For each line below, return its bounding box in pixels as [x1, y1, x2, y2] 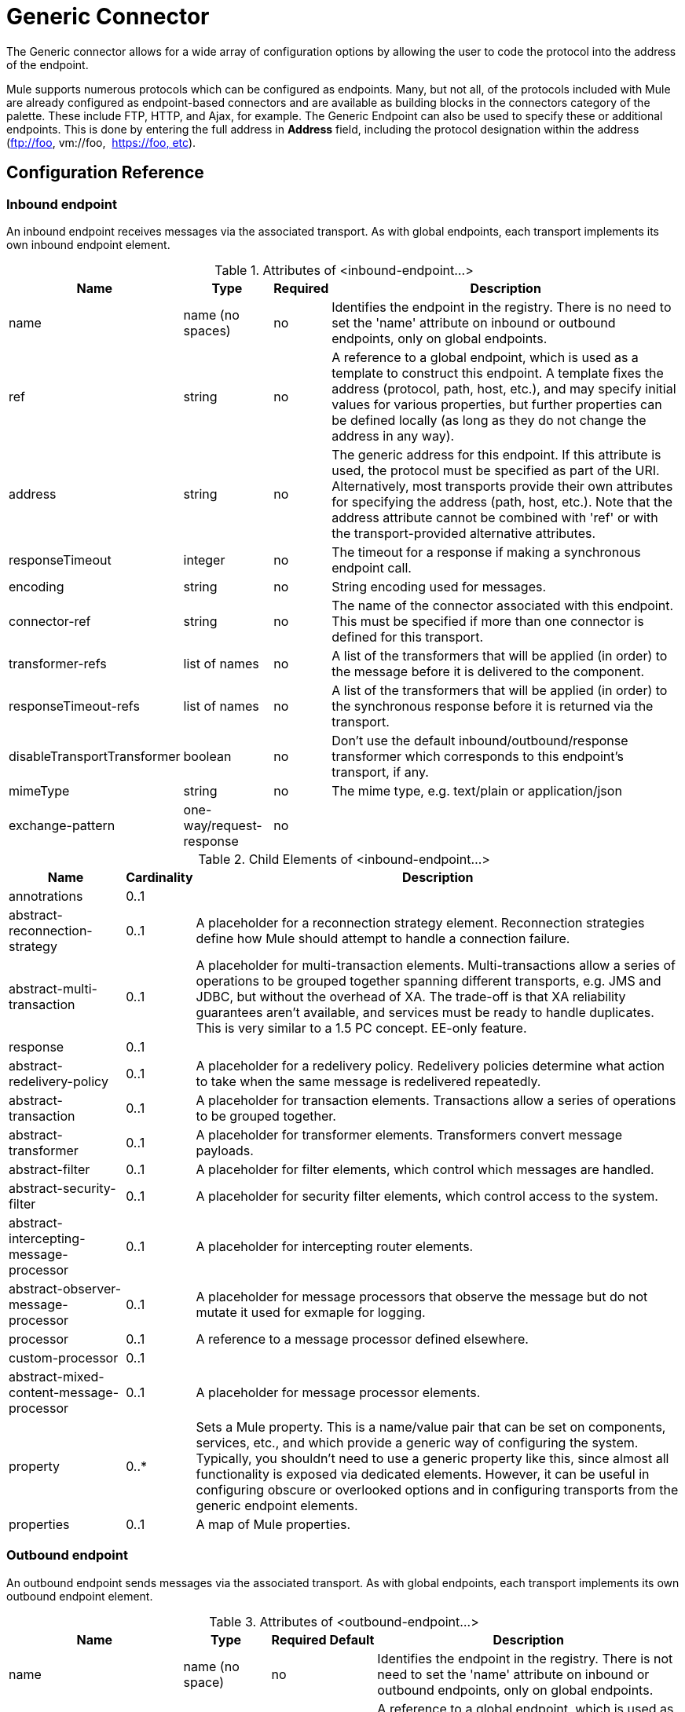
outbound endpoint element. [6, 1589, 153, 1603]
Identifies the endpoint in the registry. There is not [377, 1650, 673, 1666]
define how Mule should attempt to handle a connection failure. [196, 930, 570, 946]
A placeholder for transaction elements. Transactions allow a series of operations [196, 1092, 676, 1108]
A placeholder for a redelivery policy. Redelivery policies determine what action [196, 1057, 665, 1074]
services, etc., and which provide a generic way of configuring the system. [196, 1434, 639, 1450]
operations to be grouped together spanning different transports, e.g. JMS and [196, 972, 661, 989]
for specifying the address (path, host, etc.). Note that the [332, 493, 673, 510]
